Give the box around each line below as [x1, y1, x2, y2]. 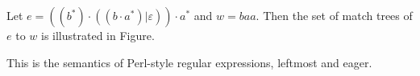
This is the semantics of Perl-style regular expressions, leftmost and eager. [6, 54, 372, 70]
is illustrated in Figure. [41, 27, 155, 43]
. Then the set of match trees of [256, 7, 413, 23]
